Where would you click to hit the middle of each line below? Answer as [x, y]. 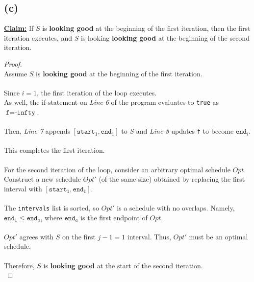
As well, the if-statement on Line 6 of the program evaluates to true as [111, 102]
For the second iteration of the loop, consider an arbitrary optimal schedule [117, 169]
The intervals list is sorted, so [51, 208]
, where [51, 217]
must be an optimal [218, 236]
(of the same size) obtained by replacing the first [172, 179]
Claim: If [19, 28]
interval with [23, 188]
